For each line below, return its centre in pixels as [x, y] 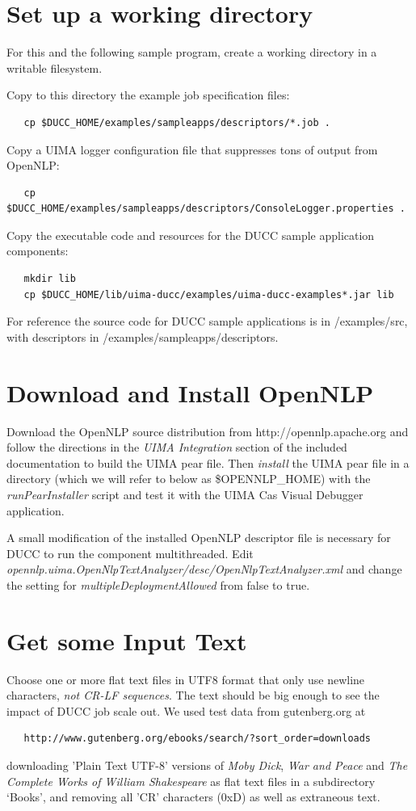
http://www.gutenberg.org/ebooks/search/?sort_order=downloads [197, 739]
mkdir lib [50, 279]
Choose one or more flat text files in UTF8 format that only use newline [186, 679]
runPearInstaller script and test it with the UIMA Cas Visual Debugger [185, 494]
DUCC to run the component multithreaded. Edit [130, 553]
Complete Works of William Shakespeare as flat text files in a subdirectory [191, 781]
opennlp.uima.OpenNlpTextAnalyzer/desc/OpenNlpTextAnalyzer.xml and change [204, 569]
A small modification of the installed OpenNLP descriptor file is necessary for [199, 538]
